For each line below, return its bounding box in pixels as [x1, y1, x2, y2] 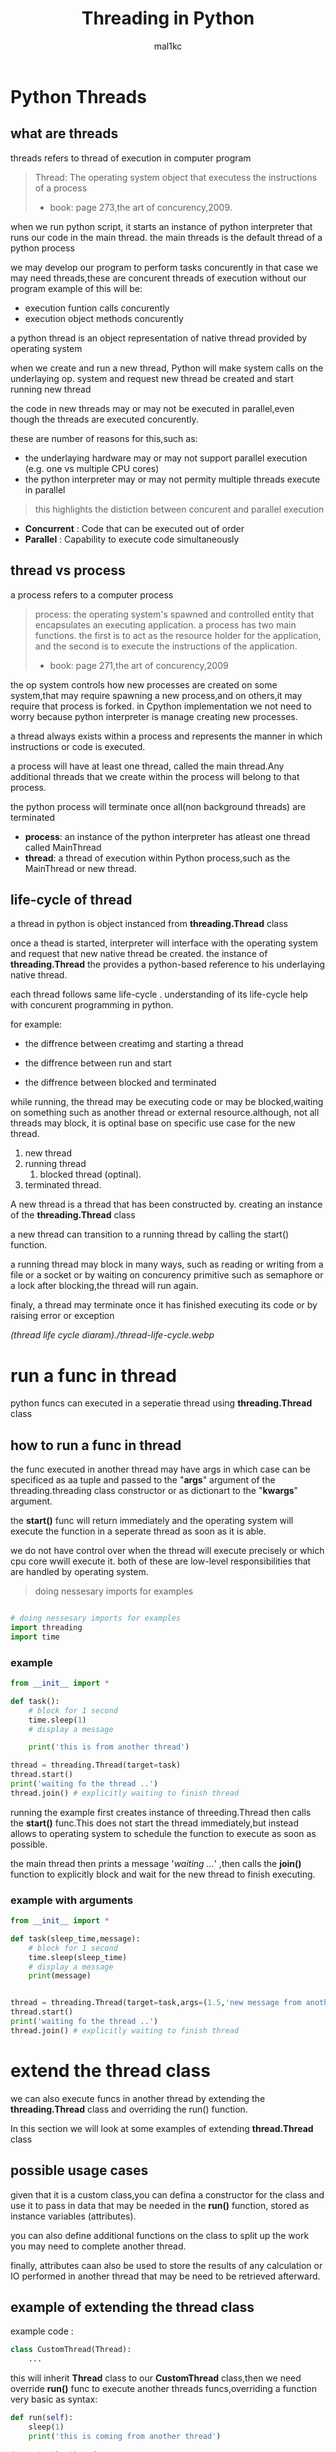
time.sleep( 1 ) [28, 1715, 87, 1725]
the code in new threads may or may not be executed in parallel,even [10, 402, 295, 414]
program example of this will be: [10, 282, 143, 294]
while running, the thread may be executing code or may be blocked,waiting [10, 1096, 324, 1108]
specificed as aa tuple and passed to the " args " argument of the [10, 1474, 276, 1486]
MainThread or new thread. [24, 862, 137, 874]
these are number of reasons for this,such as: [10, 432, 198, 444]
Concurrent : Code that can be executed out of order [24, 522, 245, 534]
